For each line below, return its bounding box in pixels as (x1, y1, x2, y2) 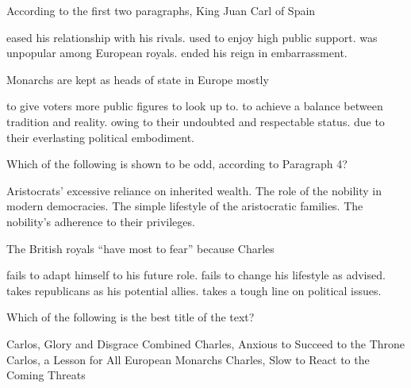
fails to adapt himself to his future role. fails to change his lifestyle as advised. (6, 267, 386, 283)
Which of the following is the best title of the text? (6, 309, 255, 325)
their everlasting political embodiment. (6, 129, 195, 145)
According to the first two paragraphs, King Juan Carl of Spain (6, 2, 316, 18)
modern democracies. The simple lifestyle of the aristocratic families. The (6, 198, 363, 214)
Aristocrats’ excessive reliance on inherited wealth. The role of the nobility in (6, 182, 382, 198)
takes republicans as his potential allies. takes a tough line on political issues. (6, 282, 382, 298)
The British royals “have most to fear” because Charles (6, 240, 275, 256)
